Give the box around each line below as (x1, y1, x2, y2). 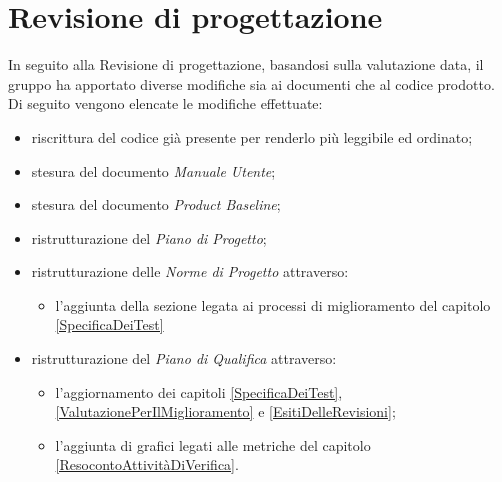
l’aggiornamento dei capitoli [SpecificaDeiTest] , (55, 381, 343, 402)
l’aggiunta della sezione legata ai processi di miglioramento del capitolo (55, 294, 491, 315)
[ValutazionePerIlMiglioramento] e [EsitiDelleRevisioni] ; (55, 401, 396, 422)
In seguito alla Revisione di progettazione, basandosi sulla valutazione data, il (8, 54, 484, 75)
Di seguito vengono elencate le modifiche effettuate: (8, 93, 323, 114)
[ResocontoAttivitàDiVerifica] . (55, 454, 239, 475)
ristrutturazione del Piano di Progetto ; (31, 227, 267, 248)
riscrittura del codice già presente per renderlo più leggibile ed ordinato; (31, 126, 473, 147)
